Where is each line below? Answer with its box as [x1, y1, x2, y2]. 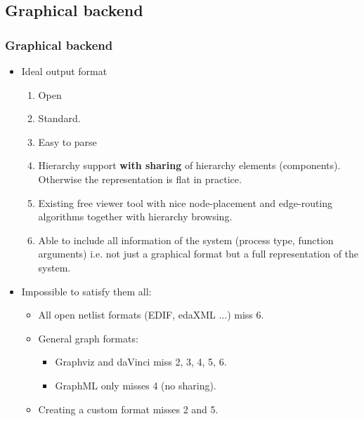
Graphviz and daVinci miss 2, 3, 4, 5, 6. [55, 354, 227, 369]
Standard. [38, 111, 81, 126]
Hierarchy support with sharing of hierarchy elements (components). [38, 158, 341, 173]
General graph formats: [38, 330, 138, 345]
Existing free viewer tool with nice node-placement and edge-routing [38, 195, 333, 210]
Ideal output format [21, 64, 108, 78]
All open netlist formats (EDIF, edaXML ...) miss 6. [38, 307, 264, 322]
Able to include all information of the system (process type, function [38, 232, 334, 247]
